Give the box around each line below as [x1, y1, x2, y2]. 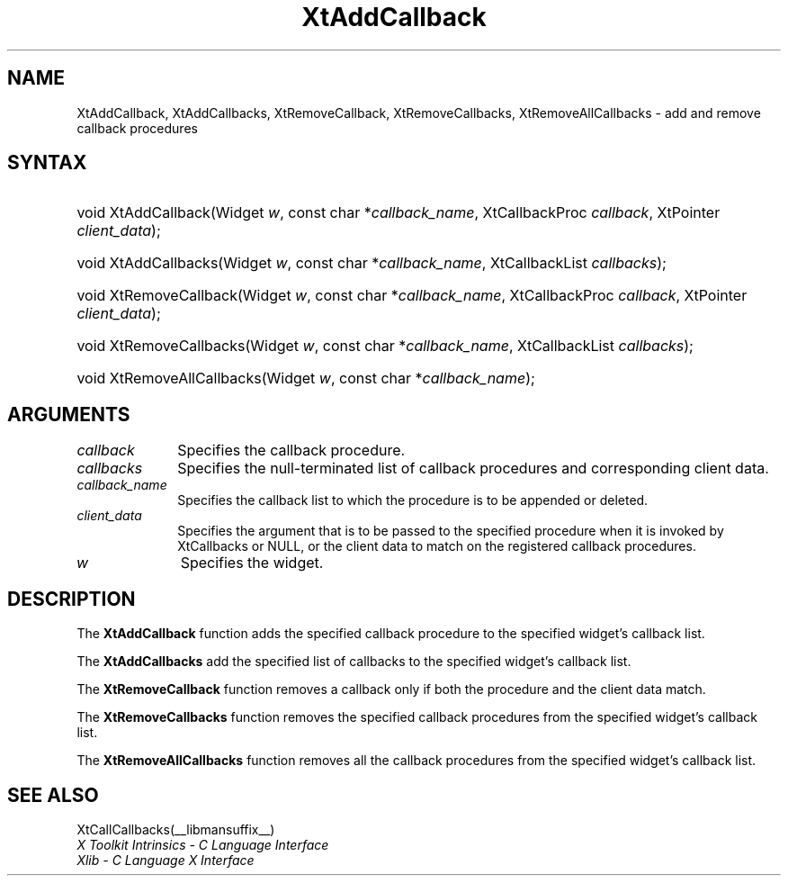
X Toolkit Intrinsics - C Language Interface [76, 836, 329, 852]
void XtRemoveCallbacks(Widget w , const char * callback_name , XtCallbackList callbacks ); [76, 337, 694, 356]
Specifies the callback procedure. [177, 441, 406, 460]
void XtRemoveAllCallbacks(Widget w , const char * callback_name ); [76, 369, 535, 388]
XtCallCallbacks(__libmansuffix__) [76, 821, 275, 837]
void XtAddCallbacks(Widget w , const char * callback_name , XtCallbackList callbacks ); [76, 254, 667, 273]
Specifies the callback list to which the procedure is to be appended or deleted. [177, 492, 649, 509]
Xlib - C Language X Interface [76, 851, 255, 868]
